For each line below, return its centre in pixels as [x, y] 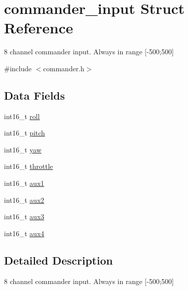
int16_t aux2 [24, 200]
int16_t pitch [25, 133]
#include [18, 68]
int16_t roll [22, 116]
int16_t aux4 [24, 233]
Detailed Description [59, 260]
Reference [39, 28]
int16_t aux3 [24, 217]
